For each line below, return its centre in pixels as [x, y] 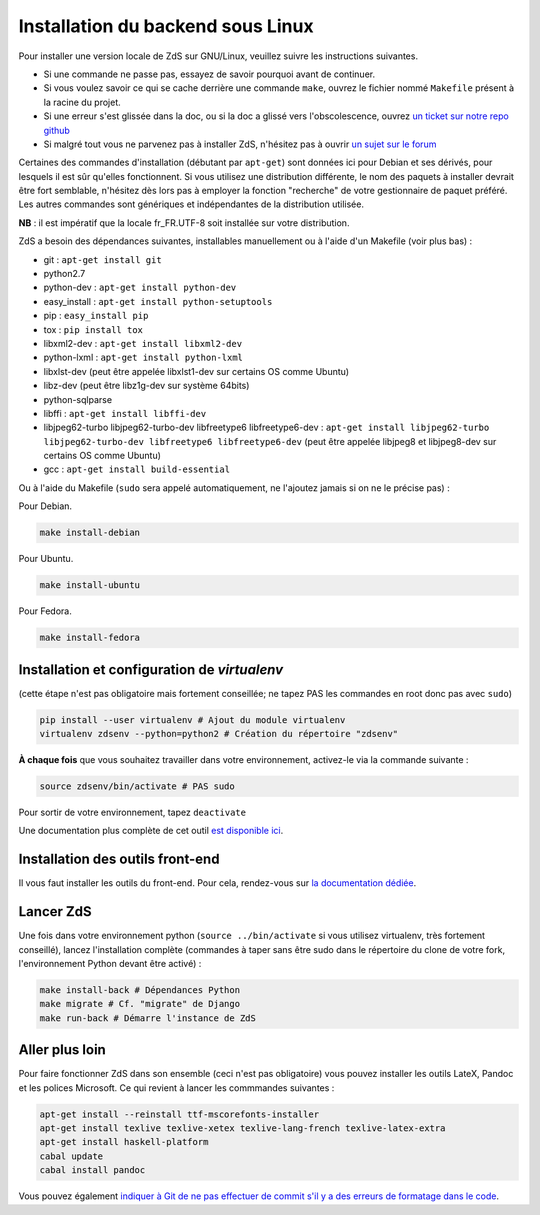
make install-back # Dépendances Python [139, 989]
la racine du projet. [82, 102]
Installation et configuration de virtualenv [151, 669]
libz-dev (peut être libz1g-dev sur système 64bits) [146, 386]
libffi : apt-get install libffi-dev [125, 413]
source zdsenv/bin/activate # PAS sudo [137, 786]
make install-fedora [89, 638]
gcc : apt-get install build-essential [136, 469]
